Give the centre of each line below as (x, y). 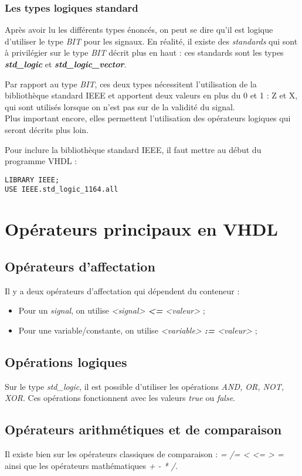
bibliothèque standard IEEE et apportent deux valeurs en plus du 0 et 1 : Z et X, (151, 95)
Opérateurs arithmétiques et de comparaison (143, 429)
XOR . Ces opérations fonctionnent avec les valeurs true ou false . (120, 398)
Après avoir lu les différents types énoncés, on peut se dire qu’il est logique (139, 30)
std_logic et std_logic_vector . (66, 64)
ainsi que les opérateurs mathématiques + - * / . (91, 465)
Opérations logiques (66, 361)
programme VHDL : (41, 161)
